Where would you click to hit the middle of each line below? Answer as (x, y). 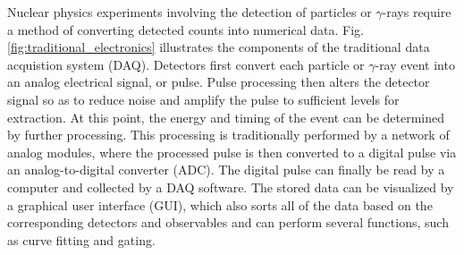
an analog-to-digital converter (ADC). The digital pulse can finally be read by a (226, 170)
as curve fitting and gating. (81, 239)
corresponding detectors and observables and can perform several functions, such (228, 222)
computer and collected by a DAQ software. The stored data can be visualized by (231, 187)
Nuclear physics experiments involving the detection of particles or (190, 12)
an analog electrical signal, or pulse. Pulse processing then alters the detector (219, 82)
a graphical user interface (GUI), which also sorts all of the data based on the (220, 204)
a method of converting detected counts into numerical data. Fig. (186, 29)
